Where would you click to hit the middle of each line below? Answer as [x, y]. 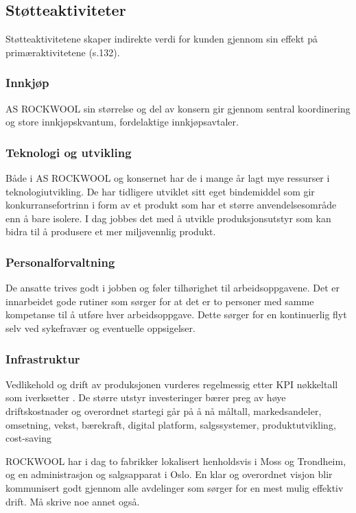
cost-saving [29, 438]
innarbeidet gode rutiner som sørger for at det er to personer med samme [160, 301]
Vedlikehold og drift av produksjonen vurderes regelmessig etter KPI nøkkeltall [172, 384]
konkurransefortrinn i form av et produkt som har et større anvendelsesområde [171, 205]
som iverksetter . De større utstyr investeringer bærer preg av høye [146, 397]
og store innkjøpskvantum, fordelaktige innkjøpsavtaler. [122, 122]
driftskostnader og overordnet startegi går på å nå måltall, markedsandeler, [164, 410]
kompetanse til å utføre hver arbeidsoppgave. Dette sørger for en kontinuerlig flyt [176, 314]
